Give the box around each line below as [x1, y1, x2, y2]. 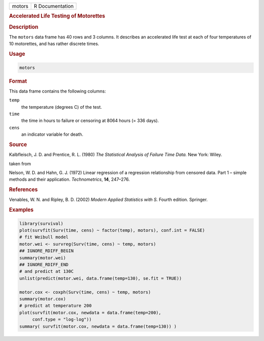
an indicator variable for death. [21, 131, 84, 137]
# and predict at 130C [19, 268, 74, 274]
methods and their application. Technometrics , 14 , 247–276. [9, 176, 130, 182]
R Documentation [33, 3, 74, 9]
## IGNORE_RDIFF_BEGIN [19, 248, 74, 254]
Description [9, 24, 39, 30]
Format [9, 77, 27, 84]
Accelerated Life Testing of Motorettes [9, 13, 105, 20]
